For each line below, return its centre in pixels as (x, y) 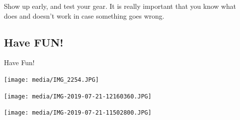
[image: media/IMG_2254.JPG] (52, 80)
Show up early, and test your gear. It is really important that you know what (120, 6)
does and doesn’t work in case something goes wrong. (84, 15)
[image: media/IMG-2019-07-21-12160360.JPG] (78, 96)
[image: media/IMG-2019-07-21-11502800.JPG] (78, 113)
